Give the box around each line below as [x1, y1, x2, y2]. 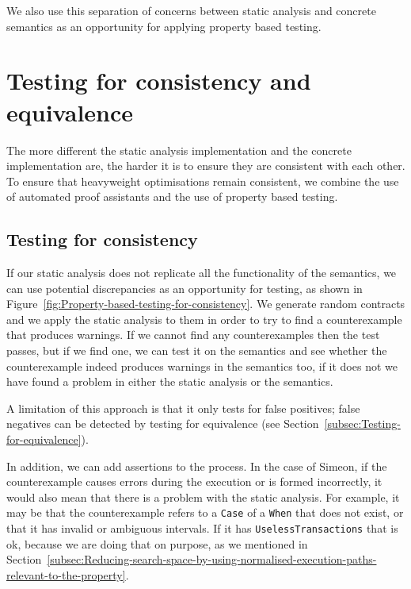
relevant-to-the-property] [6, 566, 126, 583]
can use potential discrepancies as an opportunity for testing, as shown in [6, 279, 363, 296]
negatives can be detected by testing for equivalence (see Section [6, 415, 319, 432]
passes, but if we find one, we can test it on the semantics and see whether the [6, 342, 387, 359]
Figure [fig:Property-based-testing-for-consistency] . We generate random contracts [6, 295, 405, 312]
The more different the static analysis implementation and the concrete [6, 141, 352, 158]
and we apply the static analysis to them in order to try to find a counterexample [6, 310, 402, 327]
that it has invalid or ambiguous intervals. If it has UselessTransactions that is [6, 520, 398, 537]
